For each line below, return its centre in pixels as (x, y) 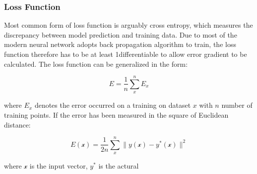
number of (237, 105)
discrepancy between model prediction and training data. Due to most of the (121, 34)
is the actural (119, 166)
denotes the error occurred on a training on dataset (113, 105)
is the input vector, (59, 166)
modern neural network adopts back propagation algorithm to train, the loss (120, 44)
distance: (17, 124)
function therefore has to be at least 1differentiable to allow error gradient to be (126, 54)
